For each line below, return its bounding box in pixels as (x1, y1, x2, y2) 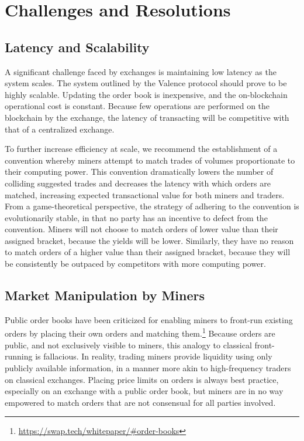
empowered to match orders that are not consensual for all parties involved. (5, 396, 276, 408)
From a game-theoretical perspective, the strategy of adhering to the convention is (5, 200, 299, 212)
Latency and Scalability (5, 38, 150, 56)
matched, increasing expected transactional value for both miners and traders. (5, 188, 285, 201)
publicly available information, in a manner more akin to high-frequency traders (5, 361, 291, 374)
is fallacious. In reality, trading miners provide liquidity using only (35, 350, 272, 362)
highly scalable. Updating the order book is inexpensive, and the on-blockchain (5, 88, 288, 100)
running (5, 350, 33, 362)
